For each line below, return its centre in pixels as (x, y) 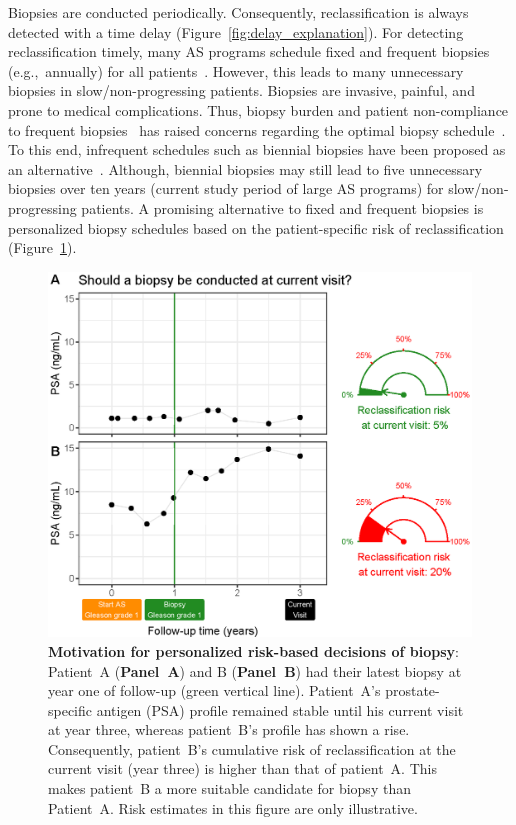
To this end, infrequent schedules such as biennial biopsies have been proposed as (257, 149)
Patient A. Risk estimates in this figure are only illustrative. (233, 807)
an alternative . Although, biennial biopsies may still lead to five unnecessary (245, 168)
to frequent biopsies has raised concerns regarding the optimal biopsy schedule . (257, 129)
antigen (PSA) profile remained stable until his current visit (280, 709)
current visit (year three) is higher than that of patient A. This (242, 768)
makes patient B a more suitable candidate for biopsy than (229, 788)
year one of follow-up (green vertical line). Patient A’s (214, 690)
